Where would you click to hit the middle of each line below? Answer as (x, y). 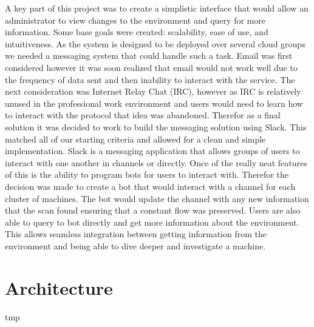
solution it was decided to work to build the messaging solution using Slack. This (156, 126)
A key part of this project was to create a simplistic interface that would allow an (157, 8)
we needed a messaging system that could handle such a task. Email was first (149, 56)
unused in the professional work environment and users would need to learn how (154, 103)
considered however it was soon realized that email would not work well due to (151, 67)
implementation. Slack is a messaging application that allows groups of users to (152, 151)
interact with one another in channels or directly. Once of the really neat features (156, 162)
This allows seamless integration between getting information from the (136, 234)
